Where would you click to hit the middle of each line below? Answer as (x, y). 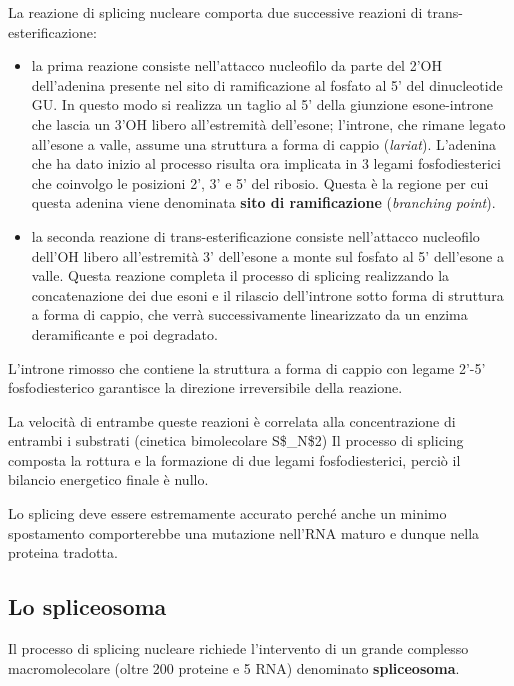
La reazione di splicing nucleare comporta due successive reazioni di (215, 12)
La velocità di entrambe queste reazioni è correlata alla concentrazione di (232, 420)
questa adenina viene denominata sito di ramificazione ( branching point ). (263, 202)
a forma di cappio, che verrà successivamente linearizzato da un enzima (249, 314)
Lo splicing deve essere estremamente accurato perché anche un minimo (227, 513)
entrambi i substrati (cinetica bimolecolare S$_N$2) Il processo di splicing (236, 440)
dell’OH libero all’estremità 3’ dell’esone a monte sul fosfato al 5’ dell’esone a (267, 255)
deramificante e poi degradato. (124, 333)
